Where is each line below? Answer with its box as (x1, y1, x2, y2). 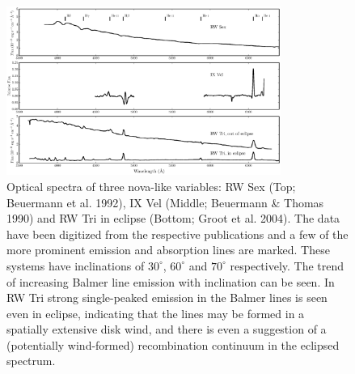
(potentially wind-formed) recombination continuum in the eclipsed (6, 336, 340, 353)
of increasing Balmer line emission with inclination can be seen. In (6, 273, 335, 290)
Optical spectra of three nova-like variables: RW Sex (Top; (6, 177, 296, 194)
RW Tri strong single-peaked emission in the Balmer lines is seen (6, 289, 328, 306)
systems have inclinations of (6, 257, 145, 274)
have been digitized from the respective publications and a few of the (6, 225, 349, 242)
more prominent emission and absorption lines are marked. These (6, 241, 330, 258)
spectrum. (6, 352, 56, 369)
